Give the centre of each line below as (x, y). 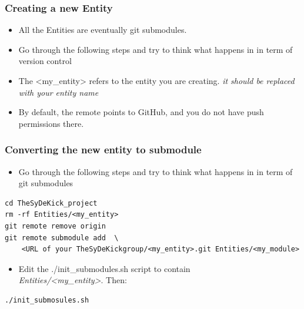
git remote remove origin (55, 226)
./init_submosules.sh (47, 300)
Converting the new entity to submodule (103, 150)
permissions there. (51, 123)
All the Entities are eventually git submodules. (103, 30)
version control (45, 61)
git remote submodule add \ (62, 238)
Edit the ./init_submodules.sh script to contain (104, 268)
